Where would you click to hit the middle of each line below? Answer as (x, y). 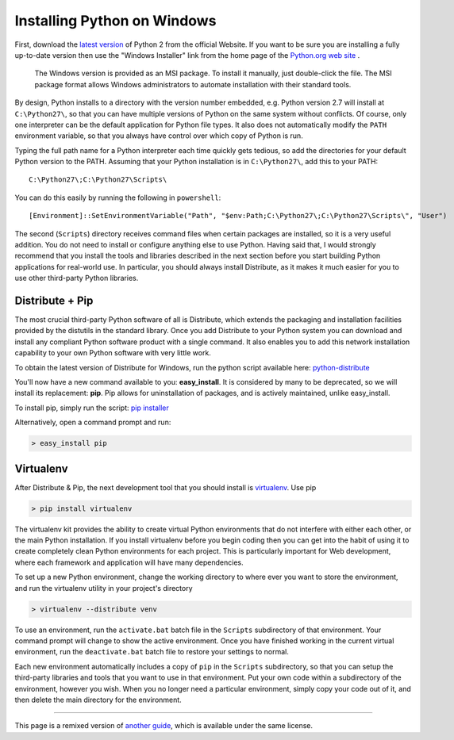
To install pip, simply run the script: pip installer (92, 408)
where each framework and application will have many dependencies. (129, 562)
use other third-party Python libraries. (77, 278)
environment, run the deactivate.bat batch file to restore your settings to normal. (152, 652)
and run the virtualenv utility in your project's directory (104, 588)
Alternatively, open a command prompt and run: (93, 422)
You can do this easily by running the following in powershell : (118, 197)
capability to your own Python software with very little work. (113, 353)
